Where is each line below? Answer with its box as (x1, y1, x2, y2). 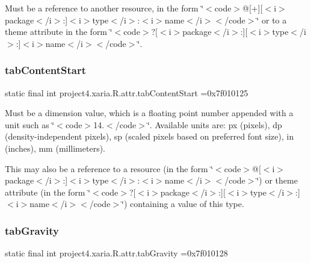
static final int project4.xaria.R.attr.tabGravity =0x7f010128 (5, 247, 228, 259)
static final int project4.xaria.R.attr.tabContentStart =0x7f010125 (5, 86, 248, 99)
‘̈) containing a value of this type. (122, 197, 244, 210)
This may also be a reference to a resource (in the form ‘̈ (5, 162, 214, 175)
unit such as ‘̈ (5, 118, 55, 131)
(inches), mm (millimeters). (5, 141, 106, 154)
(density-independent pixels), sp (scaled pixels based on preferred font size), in (5, 130, 294, 143)
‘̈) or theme (256, 174, 298, 187)
